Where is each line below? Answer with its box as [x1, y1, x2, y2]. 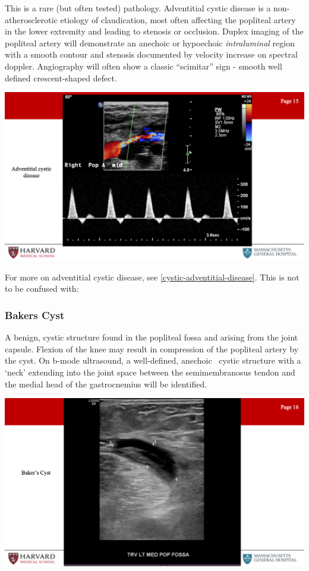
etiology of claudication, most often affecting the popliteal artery [60, 13, 296, 26]
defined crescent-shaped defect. [5, 71, 117, 84]
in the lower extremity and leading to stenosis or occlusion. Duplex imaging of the [5, 25, 304, 37]
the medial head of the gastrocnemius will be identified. [5, 377, 207, 390]
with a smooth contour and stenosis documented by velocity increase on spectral [5, 48, 298, 61]
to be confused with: [5, 282, 79, 295]
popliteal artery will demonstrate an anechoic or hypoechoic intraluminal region [5, 36, 295, 49]
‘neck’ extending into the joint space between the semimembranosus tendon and [5, 365, 295, 378]
